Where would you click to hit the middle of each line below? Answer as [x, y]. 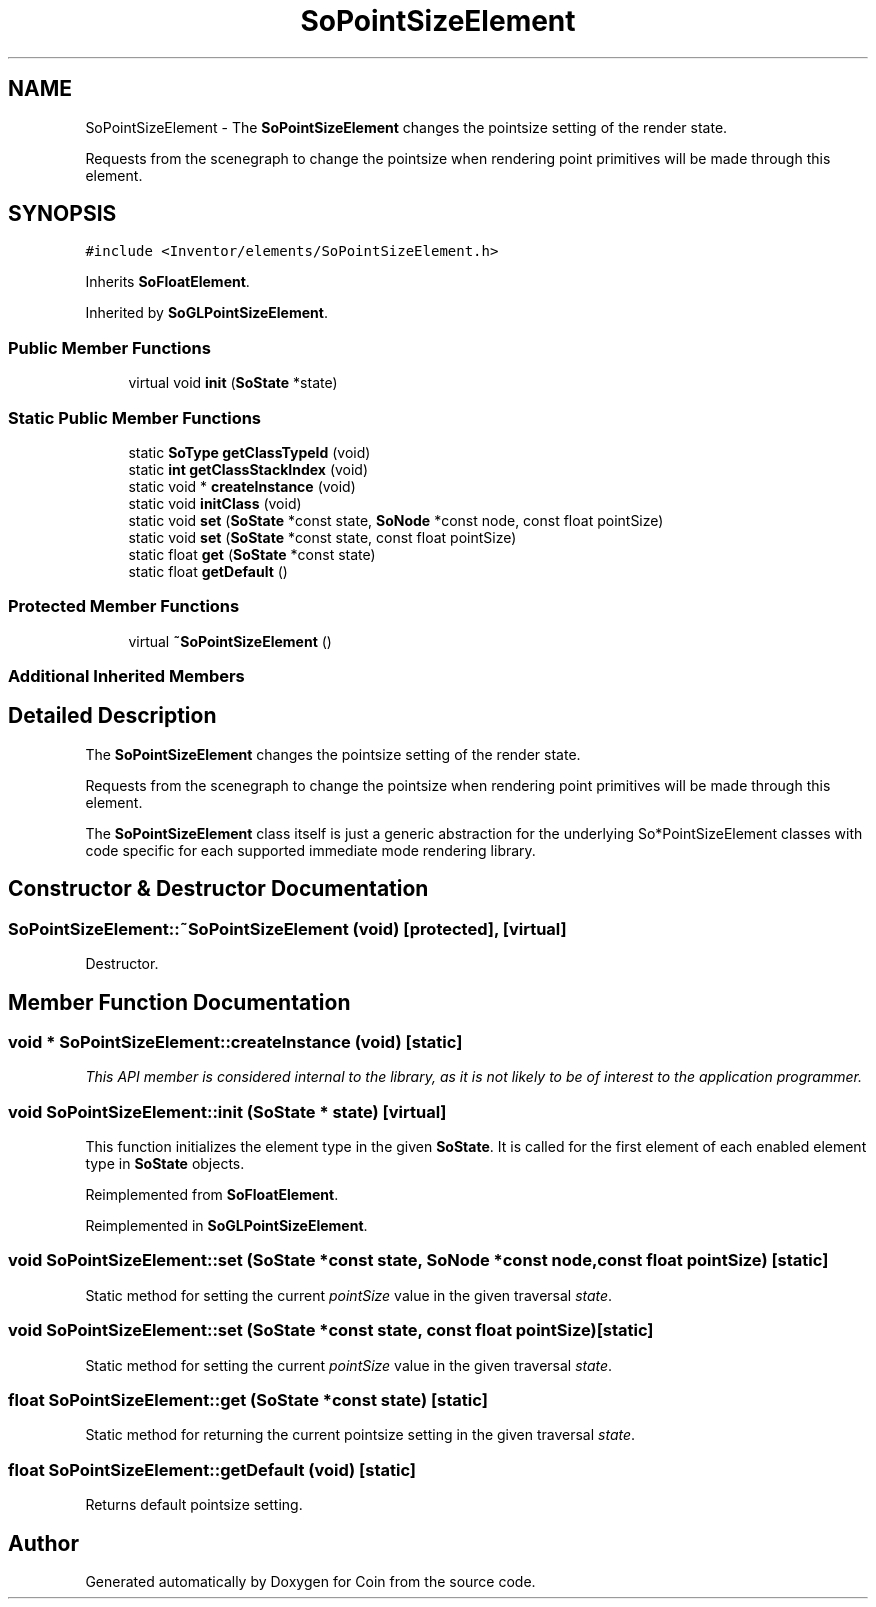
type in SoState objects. [165, 1164]
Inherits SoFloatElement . [167, 282]
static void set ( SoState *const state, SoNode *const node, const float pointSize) [396, 520]
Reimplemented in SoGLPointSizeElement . [226, 1226]
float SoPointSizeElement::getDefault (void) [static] [212, 1469]
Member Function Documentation [179, 1002]
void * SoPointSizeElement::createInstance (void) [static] [235, 1041]
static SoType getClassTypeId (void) [249, 452]
